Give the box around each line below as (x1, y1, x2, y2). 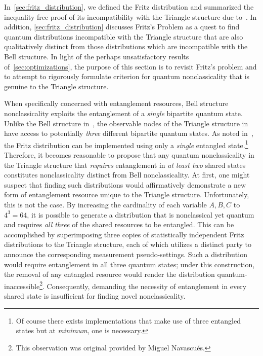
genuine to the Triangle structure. (4, 81, 109, 91)
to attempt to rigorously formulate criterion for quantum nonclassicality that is (4, 71, 250, 82)
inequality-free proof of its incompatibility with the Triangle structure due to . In (4, 11, 257, 22)
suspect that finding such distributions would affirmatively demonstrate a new (4, 179, 246, 190)
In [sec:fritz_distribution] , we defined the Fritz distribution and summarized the (4, 2, 254, 12)
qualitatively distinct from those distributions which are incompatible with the (4, 41, 248, 52)
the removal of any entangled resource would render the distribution (4, 269, 215, 279)
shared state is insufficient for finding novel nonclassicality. (4, 290, 186, 301)
